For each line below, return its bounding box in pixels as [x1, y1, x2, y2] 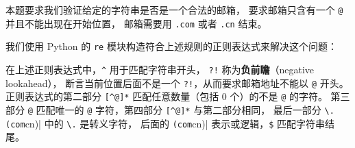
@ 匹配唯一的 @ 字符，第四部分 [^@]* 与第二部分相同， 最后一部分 [27, 102, 321, 116]
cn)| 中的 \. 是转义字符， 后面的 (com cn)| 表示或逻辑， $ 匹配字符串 [25, 116, 326, 130]
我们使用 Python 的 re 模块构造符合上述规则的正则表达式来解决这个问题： [5, 39, 337, 53]
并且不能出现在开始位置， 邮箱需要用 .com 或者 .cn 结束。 [5, 16, 267, 30]
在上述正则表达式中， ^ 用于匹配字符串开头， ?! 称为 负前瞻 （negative [5, 62, 315, 76]
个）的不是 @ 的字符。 [230, 89, 328, 103]
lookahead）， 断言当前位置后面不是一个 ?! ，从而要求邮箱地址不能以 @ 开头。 [5, 75, 349, 90]
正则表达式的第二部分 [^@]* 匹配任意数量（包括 [5, 89, 219, 103]
